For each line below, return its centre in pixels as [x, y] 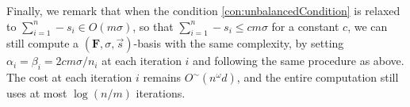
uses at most [37, 93]
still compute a [43, 43]
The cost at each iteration [69, 77]
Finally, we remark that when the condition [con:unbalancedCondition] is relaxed [203, 10]
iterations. [161, 93]
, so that [153, 26]
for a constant [305, 26]
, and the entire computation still [318, 77]
